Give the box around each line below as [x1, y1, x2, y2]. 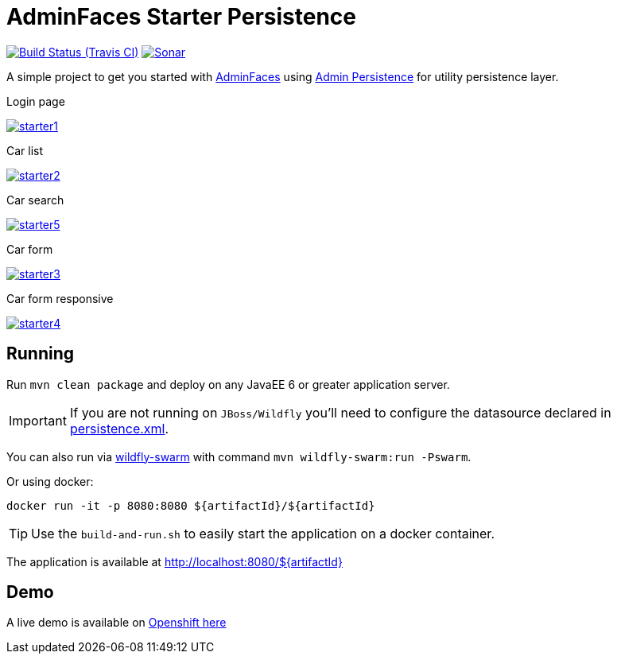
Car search [6, 192, 64, 207]
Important [9, 412, 67, 429]
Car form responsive [6, 291, 114, 305]
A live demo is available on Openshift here [6, 615, 227, 630]
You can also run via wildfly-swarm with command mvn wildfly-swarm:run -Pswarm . [6, 449, 471, 464]
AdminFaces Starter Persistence [6, 3, 356, 30]
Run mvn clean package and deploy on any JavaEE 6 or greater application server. [6, 377, 450, 391]
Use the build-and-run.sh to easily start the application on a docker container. [31, 525, 495, 542]
